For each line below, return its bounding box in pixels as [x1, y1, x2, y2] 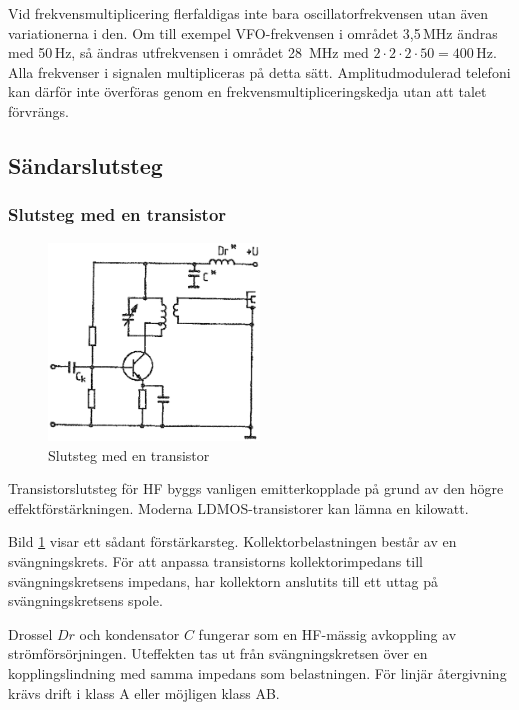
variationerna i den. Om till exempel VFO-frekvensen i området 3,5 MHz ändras [8, 22, 498, 43]
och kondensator [79, 623, 180, 644]
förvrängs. [8, 100, 69, 121]
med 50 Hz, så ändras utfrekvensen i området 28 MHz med [8, 42, 369, 63]
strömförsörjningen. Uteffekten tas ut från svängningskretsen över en [8, 643, 428, 664]
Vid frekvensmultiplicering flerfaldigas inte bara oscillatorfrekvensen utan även [8, 3, 489, 23]
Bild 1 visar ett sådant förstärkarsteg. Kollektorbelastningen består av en [8, 531, 457, 552]
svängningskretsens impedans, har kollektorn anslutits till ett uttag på [8, 570, 439, 591]
